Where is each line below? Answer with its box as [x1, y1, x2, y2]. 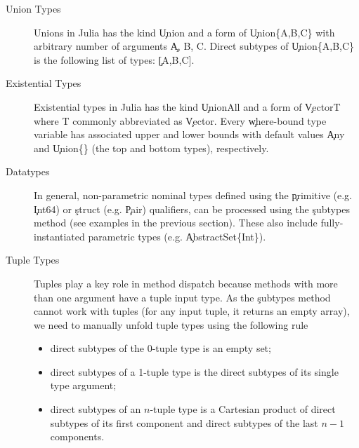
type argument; [50, 378, 117, 393]
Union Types [6, 1, 61, 15]
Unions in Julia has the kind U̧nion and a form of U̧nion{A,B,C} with [34, 25, 335, 39]
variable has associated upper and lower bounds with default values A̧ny [34, 127, 345, 142]
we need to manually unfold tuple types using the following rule [34, 317, 308, 332]
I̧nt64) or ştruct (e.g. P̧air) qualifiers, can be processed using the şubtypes [34, 201, 350, 216]
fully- [320, 215, 344, 230]
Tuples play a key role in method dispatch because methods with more [34, 276, 338, 290]
